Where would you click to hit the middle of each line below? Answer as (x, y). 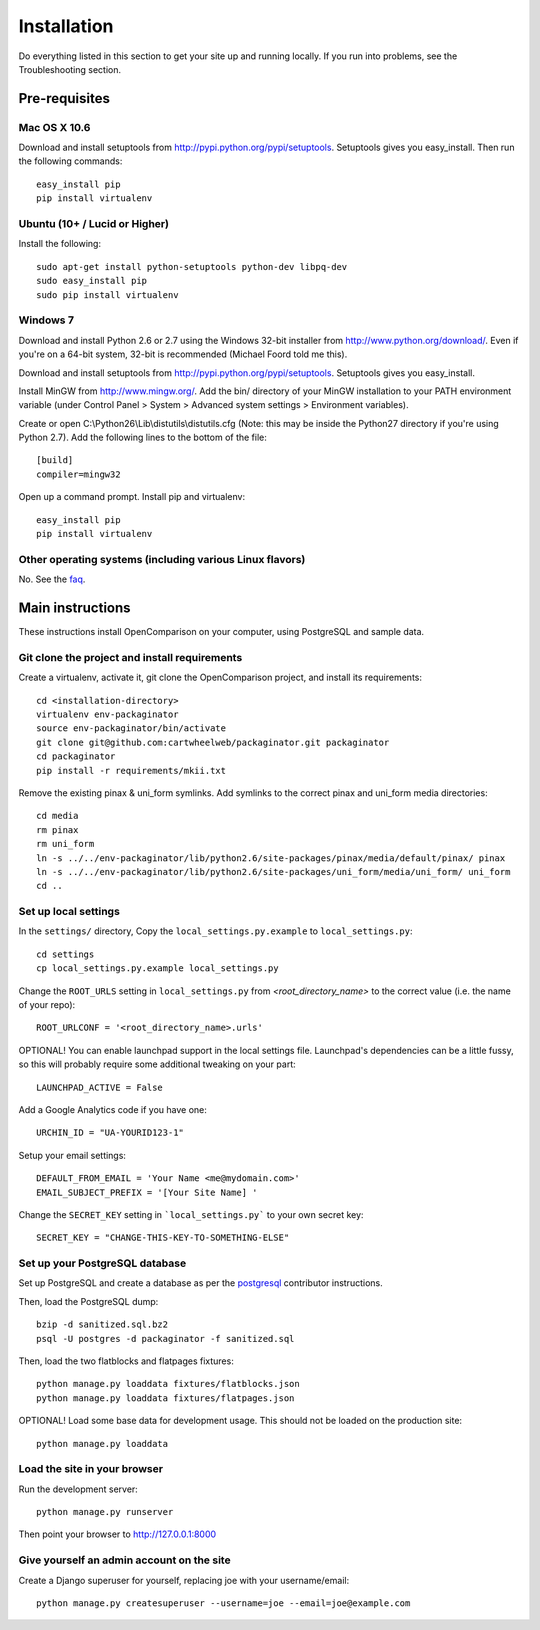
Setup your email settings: (72, 1155)
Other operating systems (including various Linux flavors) (162, 559)
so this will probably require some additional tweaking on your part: (157, 1064)
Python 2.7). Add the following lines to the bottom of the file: (142, 437)
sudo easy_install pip (92, 281)
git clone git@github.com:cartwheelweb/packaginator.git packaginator (213, 742)
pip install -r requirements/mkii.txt (131, 770)
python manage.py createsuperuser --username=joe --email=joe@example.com (223, 1603)
